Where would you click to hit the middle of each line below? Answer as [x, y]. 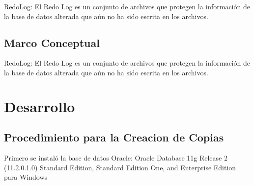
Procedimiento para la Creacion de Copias [114, 137]
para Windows [26, 177]
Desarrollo [40, 106]
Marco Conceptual [52, 42]
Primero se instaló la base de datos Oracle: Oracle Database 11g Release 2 [116, 158]
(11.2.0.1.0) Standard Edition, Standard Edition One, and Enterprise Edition [120, 167]
